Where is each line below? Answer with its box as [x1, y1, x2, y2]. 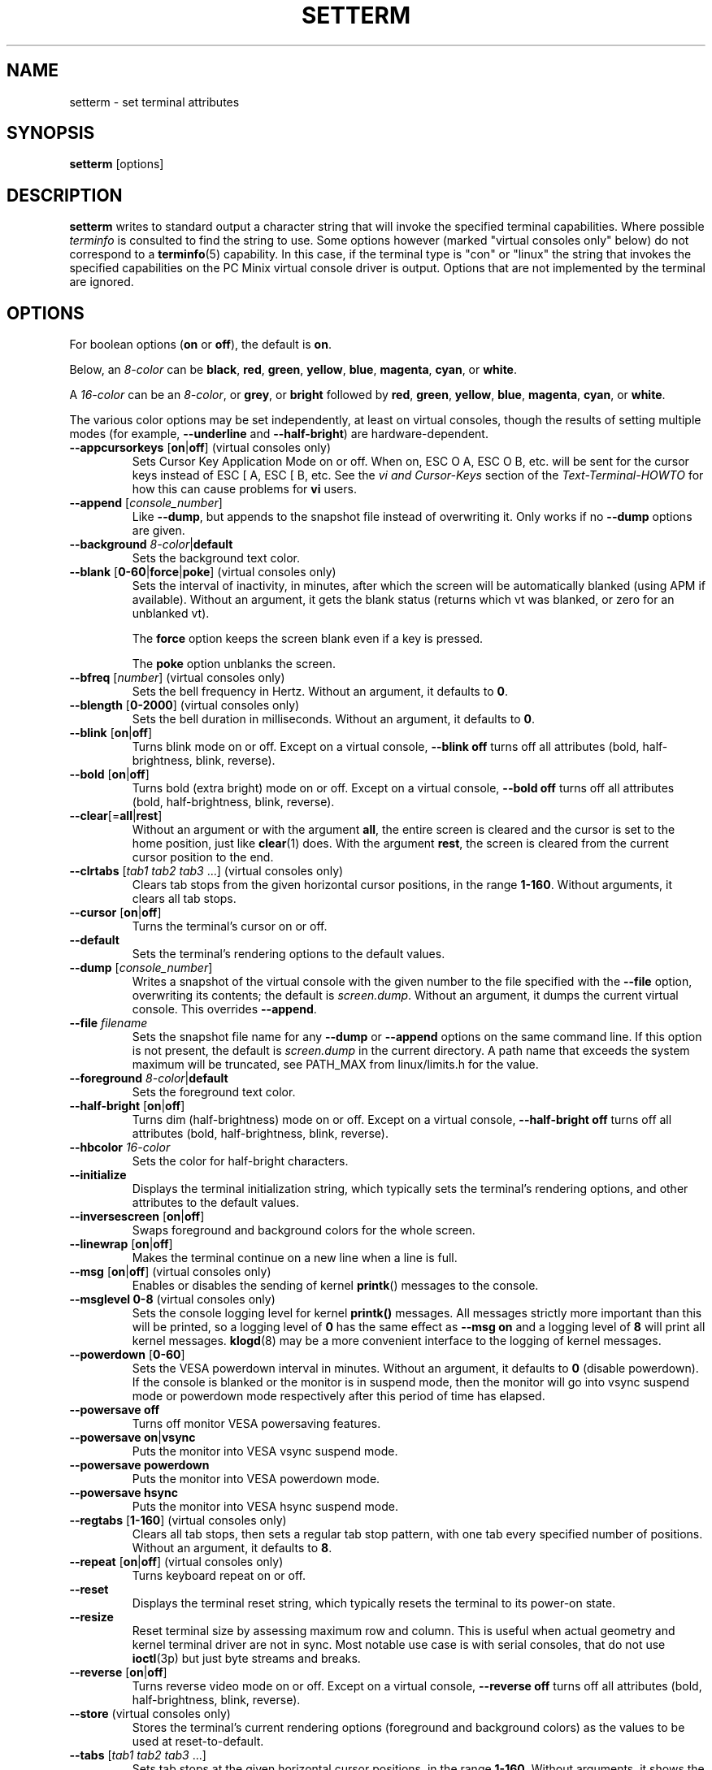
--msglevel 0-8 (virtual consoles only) [69, 1292, 276, 1307]
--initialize [69, 1168, 127, 1182]
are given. [132, 523, 185, 538]
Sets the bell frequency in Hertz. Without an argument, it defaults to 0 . [132, 684, 508, 699]
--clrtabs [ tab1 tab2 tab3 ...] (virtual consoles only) [69, 864, 344, 878]
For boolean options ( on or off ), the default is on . [69, 337, 332, 352]
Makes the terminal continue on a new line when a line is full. [132, 1251, 458, 1265]
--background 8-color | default [69, 537, 233, 552]
